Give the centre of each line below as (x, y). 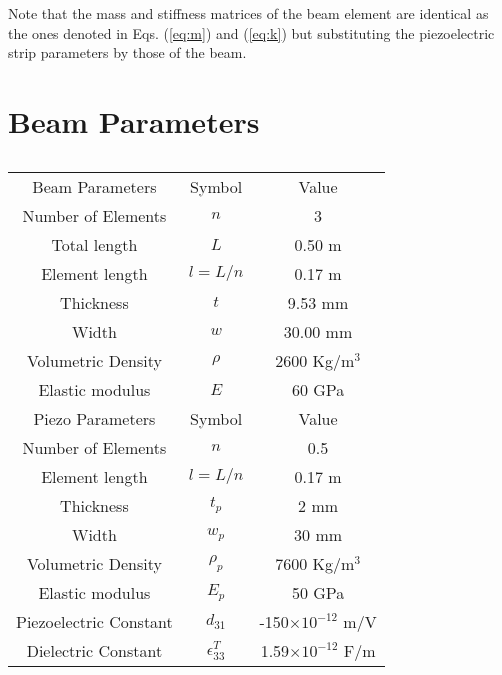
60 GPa (318, 389)
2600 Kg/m (315, 360)
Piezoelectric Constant (94, 621)
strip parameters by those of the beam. (127, 52)
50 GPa (318, 592)
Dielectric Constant (94, 650)
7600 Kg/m (315, 563)
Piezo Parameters (94, 418)
